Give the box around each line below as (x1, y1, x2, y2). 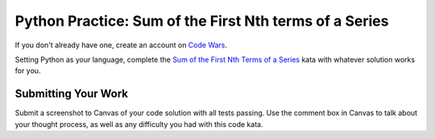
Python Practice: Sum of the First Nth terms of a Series (14, 12, 389, 30)
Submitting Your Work (14, 87, 129, 100)
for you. (14, 66, 41, 76)
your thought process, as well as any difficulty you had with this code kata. (14, 119, 263, 129)
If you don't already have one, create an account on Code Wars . (14, 40, 228, 50)
